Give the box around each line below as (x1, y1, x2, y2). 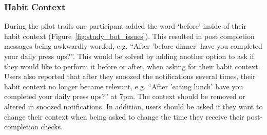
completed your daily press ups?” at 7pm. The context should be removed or (4, 91, 245, 102)
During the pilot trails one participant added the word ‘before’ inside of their (4, 21, 246, 31)
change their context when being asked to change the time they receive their (4, 111, 244, 122)
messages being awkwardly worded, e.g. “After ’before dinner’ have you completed (4, 41, 262, 51)
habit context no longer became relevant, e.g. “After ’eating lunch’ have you (4, 81, 243, 91)
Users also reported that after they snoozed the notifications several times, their (4, 71, 256, 82)
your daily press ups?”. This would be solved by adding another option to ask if (4, 51, 254, 61)
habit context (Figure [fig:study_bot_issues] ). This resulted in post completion (4, 30, 255, 41)
